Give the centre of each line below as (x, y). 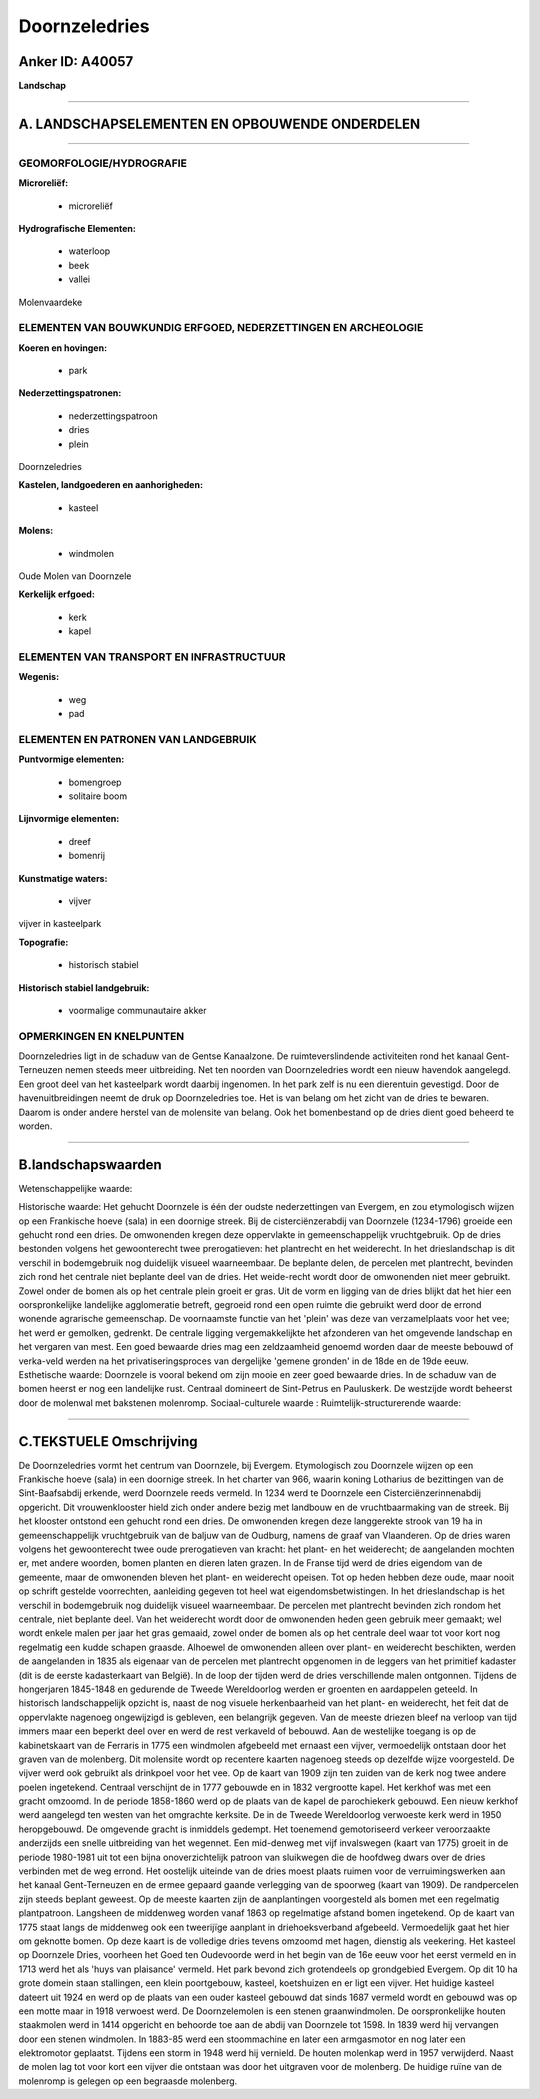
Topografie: (43, 942)
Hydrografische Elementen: (77, 228)
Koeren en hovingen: (63, 347)
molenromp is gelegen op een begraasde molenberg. (128, 2081)
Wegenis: (39, 677)
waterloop (89, 251)
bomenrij (86, 856)
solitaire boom (98, 796)
